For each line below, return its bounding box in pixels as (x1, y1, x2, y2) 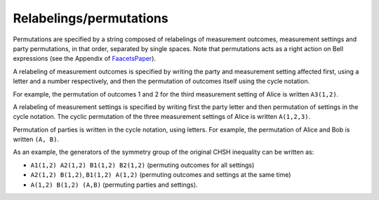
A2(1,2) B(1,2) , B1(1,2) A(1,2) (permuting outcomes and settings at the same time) (30, 171, 291, 179)
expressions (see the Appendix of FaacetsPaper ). (13, 55, 157, 63)
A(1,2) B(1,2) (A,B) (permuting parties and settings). (30, 180, 198, 189)
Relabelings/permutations (13, 10, 168, 26)
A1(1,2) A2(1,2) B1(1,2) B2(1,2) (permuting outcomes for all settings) (30, 161, 255, 169)
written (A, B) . (13, 135, 60, 143)
